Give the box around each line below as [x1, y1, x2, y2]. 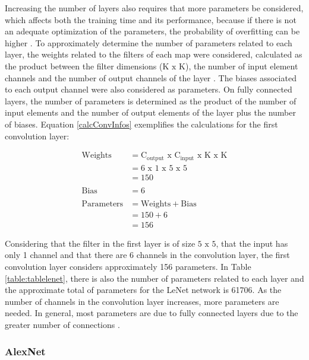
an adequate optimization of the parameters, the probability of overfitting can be [5, 25, 300, 37]
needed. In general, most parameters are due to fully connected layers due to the [5, 307, 298, 319]
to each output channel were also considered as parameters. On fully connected [5, 83, 292, 95]
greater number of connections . [5, 318, 120, 331]
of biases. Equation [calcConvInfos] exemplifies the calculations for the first [5, 117, 278, 130]
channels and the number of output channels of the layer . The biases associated [5, 71, 297, 84]
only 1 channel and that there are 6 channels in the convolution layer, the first [5, 249, 290, 261]
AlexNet [5, 343, 46, 358]
